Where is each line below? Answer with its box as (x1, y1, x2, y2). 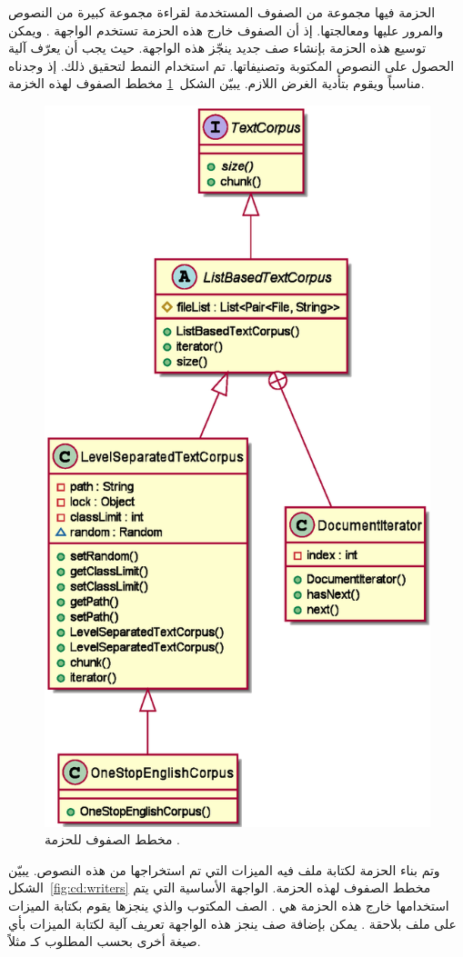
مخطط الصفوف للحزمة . (45, 830, 180, 849)
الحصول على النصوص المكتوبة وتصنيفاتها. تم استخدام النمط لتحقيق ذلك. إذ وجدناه (8, 55, 455, 75)
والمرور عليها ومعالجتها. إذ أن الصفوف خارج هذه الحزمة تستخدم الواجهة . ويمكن (8, 20, 444, 39)
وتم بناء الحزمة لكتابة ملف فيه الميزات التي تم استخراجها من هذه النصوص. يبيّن (8, 860, 440, 879)
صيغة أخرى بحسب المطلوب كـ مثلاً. (8, 932, 201, 951)
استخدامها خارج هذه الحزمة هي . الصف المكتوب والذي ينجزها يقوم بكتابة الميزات (8, 896, 449, 915)
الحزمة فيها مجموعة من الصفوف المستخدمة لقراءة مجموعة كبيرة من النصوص (8, 3, 436, 21)
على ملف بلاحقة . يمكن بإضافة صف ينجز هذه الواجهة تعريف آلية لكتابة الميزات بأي (8, 913, 457, 932)
